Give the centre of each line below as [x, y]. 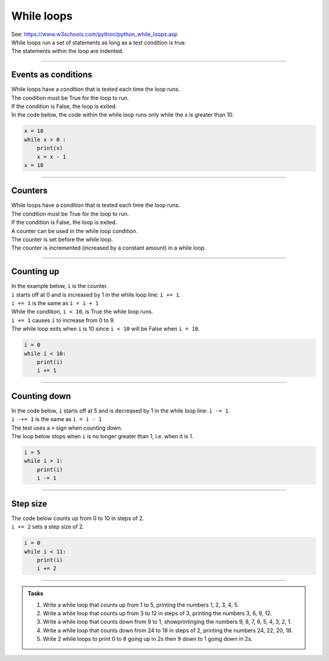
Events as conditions [52, 75]
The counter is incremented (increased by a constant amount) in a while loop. [109, 248]
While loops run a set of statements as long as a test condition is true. [99, 42]
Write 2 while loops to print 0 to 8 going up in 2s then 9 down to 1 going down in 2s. [148, 639]
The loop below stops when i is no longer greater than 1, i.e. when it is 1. [102, 436]
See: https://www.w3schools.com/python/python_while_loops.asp [94, 34]
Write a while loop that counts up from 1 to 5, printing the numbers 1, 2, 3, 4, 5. [141, 605]
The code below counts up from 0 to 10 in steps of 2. [78, 518]
